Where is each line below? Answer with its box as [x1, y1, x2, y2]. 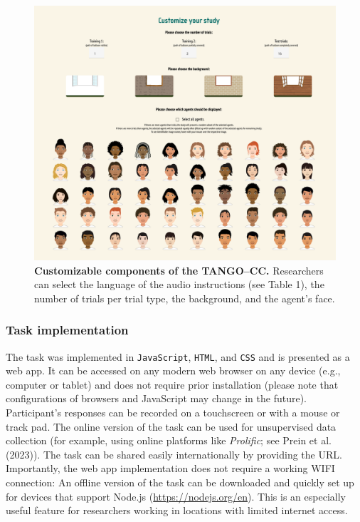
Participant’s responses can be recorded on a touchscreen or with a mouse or [6, 404, 340, 419]
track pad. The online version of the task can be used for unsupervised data [6, 419, 337, 434]
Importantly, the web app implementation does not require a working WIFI [6, 461, 335, 476]
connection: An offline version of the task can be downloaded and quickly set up [6, 474, 354, 489]
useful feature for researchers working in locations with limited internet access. [6, 503, 348, 518]
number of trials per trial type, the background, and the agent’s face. [34, 290, 335, 305]
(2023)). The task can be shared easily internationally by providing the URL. [6, 446, 342, 461]
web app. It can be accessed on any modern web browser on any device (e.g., [6, 363, 341, 378]
